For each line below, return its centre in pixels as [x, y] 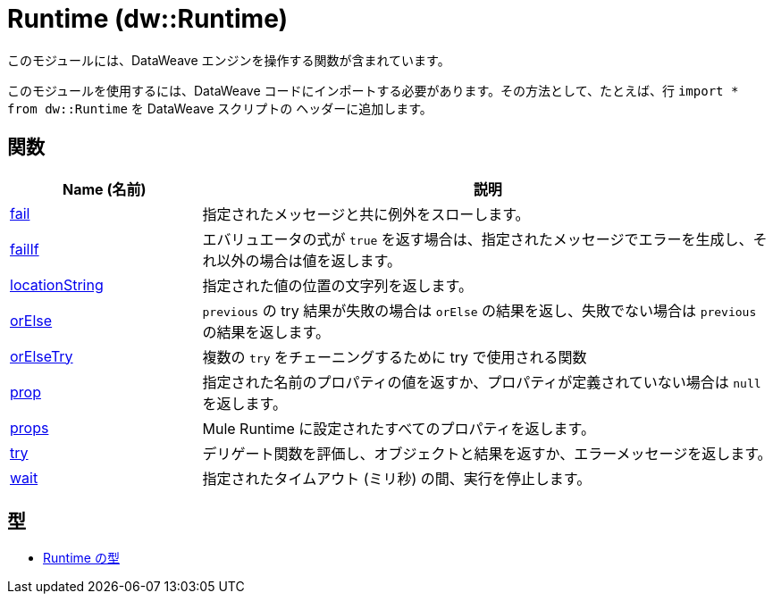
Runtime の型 [81, 558]
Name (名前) [105, 189]
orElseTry [42, 356]
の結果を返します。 [266, 332]
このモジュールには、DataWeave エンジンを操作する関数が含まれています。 [229, 60]
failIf [25, 249]
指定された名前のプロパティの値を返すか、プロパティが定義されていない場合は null [482, 382]
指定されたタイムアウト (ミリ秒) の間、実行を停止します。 [397, 478]
